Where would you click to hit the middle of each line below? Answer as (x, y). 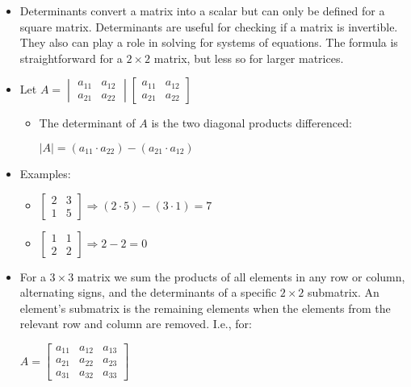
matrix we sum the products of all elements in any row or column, (241, 276)
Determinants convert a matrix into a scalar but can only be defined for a (202, 10)
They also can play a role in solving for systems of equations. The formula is (209, 42)
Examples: (45, 173)
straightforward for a (71, 58)
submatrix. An (344, 292)
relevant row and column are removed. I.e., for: (136, 324)
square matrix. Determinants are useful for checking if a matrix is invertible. (209, 26)
